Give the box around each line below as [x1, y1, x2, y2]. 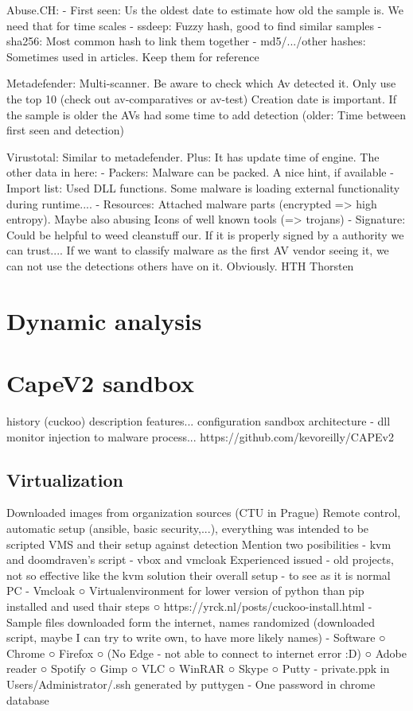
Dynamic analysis [6, 304, 202, 336]
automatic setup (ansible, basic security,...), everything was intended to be [6, 519, 369, 536]
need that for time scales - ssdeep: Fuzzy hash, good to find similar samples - [6, 17, 382, 33]
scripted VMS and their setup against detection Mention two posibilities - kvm [6, 535, 392, 552]
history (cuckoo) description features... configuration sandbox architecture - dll [6, 413, 391, 429]
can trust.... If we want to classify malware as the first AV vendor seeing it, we [6, 242, 389, 258]
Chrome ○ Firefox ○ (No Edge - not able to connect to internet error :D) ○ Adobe [6, 644, 407, 661]
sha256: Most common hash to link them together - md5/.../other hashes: [6, 33, 366, 49]
